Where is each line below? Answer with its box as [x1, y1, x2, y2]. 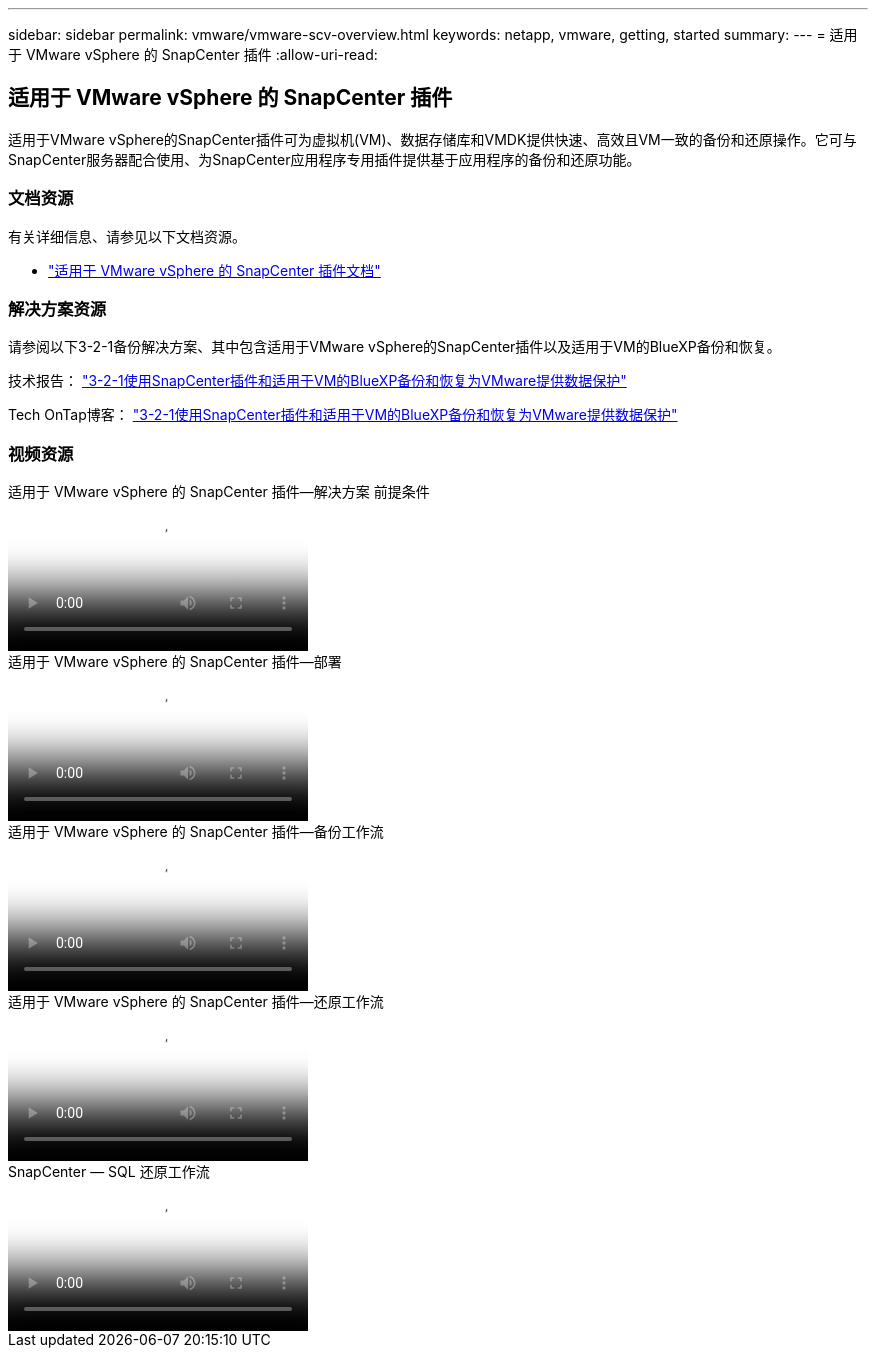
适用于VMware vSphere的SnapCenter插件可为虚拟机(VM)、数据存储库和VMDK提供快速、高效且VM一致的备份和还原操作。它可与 [8, 130, 857, 148]
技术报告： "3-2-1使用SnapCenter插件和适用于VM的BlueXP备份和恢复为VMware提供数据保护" [8, 372, 627, 390]
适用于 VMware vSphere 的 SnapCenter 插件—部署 [8, 653, 342, 671]
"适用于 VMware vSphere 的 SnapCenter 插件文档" [48, 261, 381, 279]
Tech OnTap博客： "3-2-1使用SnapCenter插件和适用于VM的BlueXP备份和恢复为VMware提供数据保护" [8, 406, 678, 424]
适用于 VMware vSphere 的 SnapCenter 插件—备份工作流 [8, 823, 384, 841]
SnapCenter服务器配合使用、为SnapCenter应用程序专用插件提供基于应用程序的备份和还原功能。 [8, 150, 641, 168]
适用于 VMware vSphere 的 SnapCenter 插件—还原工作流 [8, 993, 384, 1011]
